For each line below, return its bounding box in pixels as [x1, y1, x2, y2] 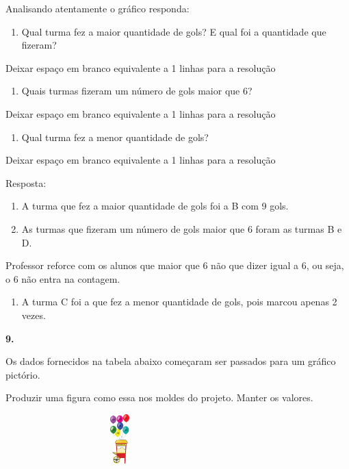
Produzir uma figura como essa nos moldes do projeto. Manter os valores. [5, 390, 313, 405]
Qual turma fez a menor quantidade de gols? [21, 129, 209, 144]
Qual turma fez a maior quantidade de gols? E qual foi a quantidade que [21, 24, 326, 38]
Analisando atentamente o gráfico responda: [5, 1, 190, 15]
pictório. [5, 367, 40, 381]
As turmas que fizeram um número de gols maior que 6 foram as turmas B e [21, 221, 342, 236]
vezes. [21, 307, 46, 322]
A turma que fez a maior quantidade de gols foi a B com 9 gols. [21, 199, 289, 213]
